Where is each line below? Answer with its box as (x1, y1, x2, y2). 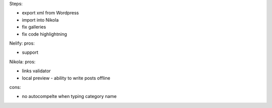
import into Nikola (22, 17, 59, 23)
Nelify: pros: (9, 40, 35, 46)
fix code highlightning (22, 31, 67, 37)
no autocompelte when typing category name (22, 93, 117, 99)
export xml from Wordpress (22, 10, 79, 16)
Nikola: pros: (9, 58, 36, 65)
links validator (22, 68, 51, 74)
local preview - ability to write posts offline (22, 75, 110, 81)
